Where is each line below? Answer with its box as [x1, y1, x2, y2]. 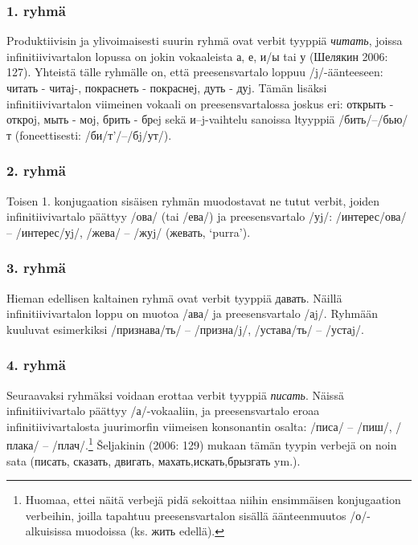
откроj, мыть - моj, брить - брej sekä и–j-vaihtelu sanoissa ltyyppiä [6, 111, 335, 128]
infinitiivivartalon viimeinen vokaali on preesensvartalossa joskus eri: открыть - [6, 95, 394, 112]
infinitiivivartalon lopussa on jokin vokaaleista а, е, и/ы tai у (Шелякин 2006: [6, 47, 388, 64]
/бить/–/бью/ [338, 111, 408, 128]
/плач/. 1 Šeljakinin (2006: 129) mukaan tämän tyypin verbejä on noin [51, 434, 397, 453]
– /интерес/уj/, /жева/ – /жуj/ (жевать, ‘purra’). [6, 223, 251, 240]
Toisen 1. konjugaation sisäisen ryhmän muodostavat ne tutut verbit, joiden [6, 192, 380, 209]
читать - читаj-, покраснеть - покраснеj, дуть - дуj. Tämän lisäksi [6, 79, 327, 96]
